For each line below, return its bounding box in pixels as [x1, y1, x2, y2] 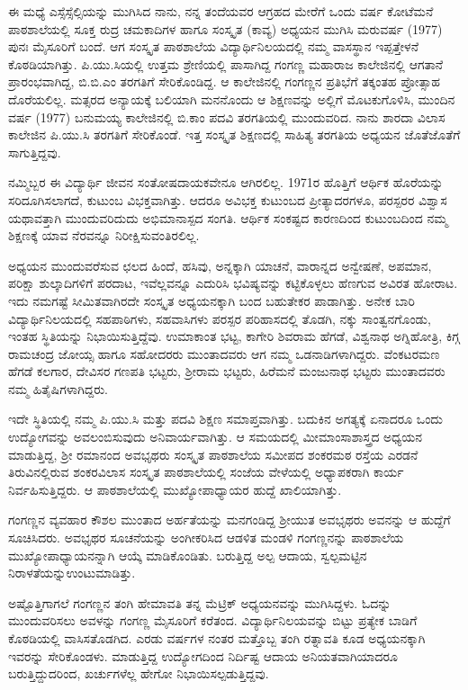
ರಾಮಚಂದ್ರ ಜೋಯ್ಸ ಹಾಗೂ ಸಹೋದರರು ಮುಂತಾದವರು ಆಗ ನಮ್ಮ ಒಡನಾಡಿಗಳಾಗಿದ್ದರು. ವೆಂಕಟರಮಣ [8, 344, 440, 363]
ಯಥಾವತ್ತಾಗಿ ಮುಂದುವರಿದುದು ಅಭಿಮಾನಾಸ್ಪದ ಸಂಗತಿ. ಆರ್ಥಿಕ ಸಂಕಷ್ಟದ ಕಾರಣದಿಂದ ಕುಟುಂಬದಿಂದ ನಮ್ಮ [8, 208, 448, 227]
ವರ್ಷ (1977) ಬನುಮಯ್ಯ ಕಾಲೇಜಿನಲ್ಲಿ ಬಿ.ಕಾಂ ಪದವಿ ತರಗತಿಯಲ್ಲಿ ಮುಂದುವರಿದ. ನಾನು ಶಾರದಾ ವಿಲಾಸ [8, 107, 445, 126]
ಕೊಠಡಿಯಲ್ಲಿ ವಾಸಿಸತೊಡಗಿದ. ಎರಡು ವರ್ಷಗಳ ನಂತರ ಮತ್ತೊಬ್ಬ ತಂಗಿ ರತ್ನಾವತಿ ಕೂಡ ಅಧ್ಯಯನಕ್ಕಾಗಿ [8, 629, 426, 647]
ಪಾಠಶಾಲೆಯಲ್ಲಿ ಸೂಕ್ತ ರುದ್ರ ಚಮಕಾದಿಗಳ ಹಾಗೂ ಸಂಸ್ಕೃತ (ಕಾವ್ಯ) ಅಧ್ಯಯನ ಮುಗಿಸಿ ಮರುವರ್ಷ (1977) [8, 19, 443, 38]
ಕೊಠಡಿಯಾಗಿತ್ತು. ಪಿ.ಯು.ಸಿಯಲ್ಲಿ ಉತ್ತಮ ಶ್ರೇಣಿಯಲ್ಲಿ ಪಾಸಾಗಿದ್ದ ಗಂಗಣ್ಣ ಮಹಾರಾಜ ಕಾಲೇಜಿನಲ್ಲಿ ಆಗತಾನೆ [8, 54, 444, 73]
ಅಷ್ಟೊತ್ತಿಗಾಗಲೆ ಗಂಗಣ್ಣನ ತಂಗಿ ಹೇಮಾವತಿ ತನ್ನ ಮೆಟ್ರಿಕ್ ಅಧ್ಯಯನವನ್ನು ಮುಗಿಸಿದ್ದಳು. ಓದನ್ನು [8, 593, 391, 612]
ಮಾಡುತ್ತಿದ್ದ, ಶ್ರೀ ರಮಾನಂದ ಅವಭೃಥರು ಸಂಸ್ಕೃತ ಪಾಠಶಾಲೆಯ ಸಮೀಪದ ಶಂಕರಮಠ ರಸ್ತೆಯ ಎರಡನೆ [8, 444, 418, 463]
